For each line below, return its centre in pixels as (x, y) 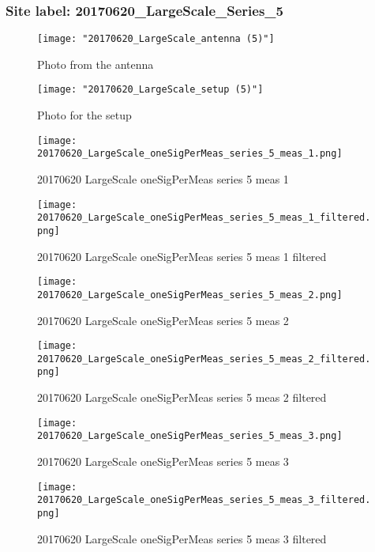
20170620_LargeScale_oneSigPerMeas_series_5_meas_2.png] (190, 295)
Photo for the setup (84, 115)
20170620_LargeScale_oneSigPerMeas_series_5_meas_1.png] (190, 154)
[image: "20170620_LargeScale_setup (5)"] (150, 90)
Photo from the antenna (96, 64)
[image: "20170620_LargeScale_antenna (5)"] (156, 39)
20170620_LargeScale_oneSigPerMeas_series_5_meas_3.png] (190, 436)
